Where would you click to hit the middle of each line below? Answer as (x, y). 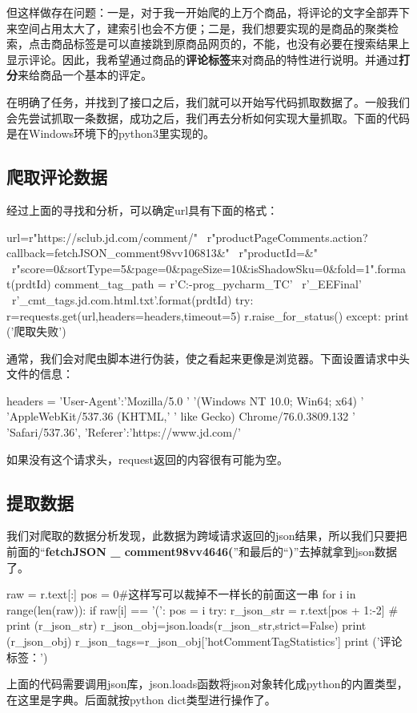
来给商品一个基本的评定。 (85, 75)
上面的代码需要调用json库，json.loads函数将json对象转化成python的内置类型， (207, 684)
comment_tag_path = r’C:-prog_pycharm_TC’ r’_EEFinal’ (208, 284)
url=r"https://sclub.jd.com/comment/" (102, 237)
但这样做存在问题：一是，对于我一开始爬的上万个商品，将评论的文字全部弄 (202, 12)
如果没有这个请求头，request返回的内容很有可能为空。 (148, 459)
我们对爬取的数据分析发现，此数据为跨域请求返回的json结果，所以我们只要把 (207, 536)
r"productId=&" (278, 253)
